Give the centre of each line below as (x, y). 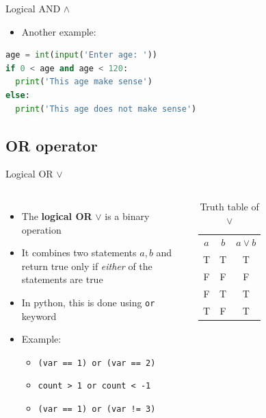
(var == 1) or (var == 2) (97, 363)
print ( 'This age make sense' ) (84, 82)
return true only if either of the (87, 266)
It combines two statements (79, 253)
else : (18, 95)
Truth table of (229, 206)
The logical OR (57, 216)
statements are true (62, 279)
